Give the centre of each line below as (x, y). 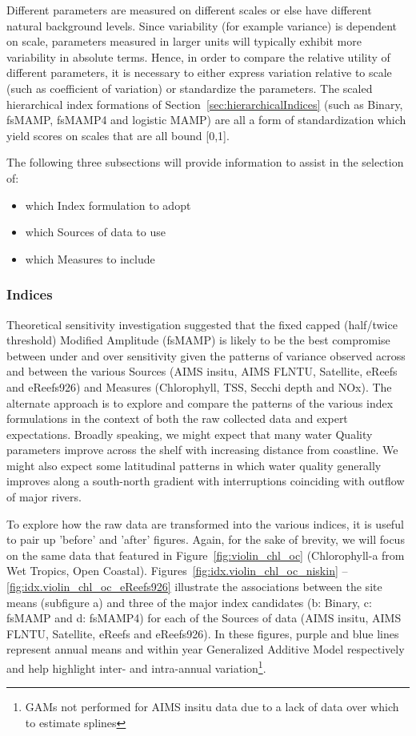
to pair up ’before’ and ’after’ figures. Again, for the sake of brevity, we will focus (206, 539)
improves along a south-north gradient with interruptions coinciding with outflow (206, 481)
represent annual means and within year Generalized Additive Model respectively (206, 649)
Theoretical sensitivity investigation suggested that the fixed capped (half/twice (202, 324)
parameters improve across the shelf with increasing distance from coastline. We (202, 450)
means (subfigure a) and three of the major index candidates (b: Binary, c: (189, 602)
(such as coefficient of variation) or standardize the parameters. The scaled (190, 88)
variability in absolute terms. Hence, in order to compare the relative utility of (198, 56)
